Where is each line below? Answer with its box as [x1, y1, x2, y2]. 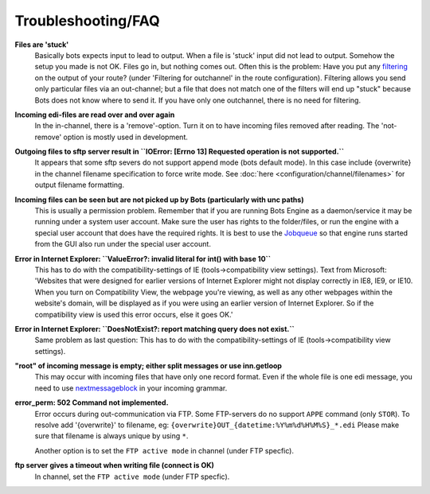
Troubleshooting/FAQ [14, 12, 161, 29]
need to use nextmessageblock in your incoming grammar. [34, 383, 228, 393]
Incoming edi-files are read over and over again [14, 110, 175, 119]
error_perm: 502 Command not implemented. [14, 398, 169, 407]
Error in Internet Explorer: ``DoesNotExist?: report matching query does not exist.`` [14, 324, 295, 333]
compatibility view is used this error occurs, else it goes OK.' [34, 309, 234, 319]
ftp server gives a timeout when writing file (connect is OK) [14, 461, 215, 470]
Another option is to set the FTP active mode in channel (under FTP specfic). [34, 445, 295, 455]
